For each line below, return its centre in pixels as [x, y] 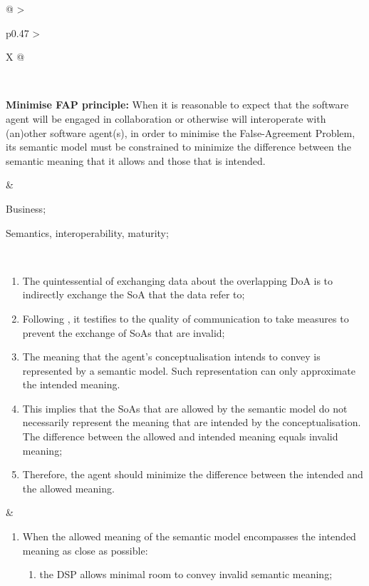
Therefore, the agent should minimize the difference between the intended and [193, 474]
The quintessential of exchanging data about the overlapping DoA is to [178, 280]
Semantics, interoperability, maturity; [87, 232]
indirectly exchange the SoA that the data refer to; [134, 294]
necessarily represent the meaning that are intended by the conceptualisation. [192, 422]
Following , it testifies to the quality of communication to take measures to [186, 318]
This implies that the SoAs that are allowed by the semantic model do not [185, 408]
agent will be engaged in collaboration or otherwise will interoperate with [166, 118]
